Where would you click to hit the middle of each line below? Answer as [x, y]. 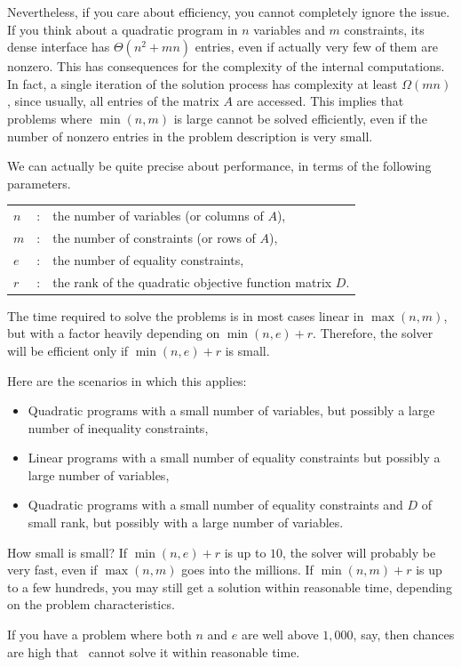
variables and [289, 29]
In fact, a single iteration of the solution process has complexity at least [203, 83]
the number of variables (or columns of [158, 216]
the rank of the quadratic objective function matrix [192, 281]
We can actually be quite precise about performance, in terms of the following [219, 166]
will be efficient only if [68, 350]
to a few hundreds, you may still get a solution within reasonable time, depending [230, 587]
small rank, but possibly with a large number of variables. [186, 522]
